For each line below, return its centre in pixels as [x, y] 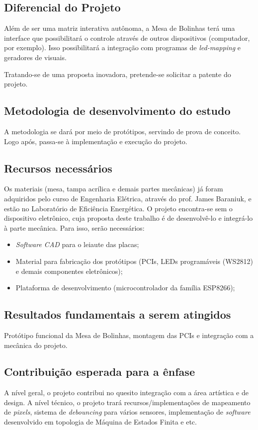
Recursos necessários [58, 168]
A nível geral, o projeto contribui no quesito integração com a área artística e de [126, 392]
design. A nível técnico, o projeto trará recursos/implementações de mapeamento [127, 402]
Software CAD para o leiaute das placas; [77, 244]
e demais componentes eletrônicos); [69, 271]
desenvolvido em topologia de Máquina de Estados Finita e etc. [100, 422]
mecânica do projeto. [36, 345]
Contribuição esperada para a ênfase [99, 372]
